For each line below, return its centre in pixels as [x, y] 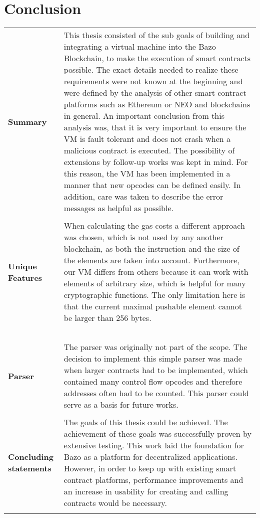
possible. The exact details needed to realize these [151, 70]
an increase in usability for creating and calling [146, 491]
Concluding [31, 457]
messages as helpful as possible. [119, 208]
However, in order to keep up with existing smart [150, 468]
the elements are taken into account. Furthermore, [151, 260]
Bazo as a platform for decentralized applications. [150, 457]
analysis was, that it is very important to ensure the [155, 127]
